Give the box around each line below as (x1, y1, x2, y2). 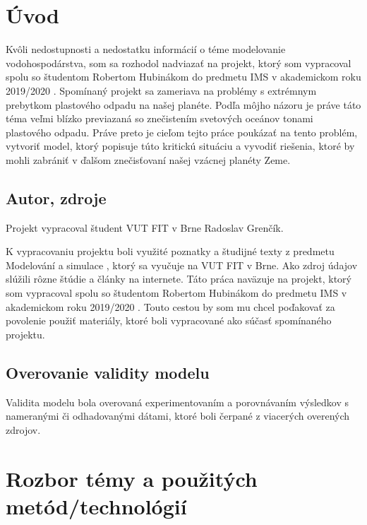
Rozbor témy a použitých (6, 464, 258, 492)
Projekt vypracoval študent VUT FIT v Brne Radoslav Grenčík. (6, 220, 284, 235)
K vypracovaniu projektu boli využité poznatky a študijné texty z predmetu (6, 244, 335, 259)
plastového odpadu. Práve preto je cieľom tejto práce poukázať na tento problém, (6, 124, 358, 139)
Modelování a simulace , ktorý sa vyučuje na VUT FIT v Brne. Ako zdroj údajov (6, 257, 358, 272)
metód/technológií (6, 491, 187, 520)
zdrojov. (6, 422, 41, 437)
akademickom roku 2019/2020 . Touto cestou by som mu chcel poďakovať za (6, 299, 335, 314)
